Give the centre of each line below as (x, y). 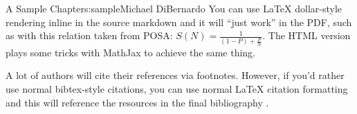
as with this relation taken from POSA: (89, 35)
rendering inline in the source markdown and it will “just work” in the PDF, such (179, 22)
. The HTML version (306, 35)
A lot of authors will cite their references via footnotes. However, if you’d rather (175, 75)
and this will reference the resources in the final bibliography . (137, 102)
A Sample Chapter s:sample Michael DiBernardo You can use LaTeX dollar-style (174, 8)
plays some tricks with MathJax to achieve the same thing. (131, 52)
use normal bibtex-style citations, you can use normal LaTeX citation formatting (177, 88)
